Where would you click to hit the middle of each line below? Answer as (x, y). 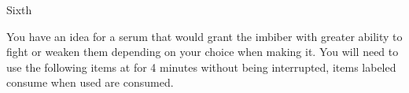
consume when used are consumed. (90, 82)
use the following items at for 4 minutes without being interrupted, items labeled (201, 67)
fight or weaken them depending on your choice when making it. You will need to (203, 52)
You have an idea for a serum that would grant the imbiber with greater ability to (204, 36)
